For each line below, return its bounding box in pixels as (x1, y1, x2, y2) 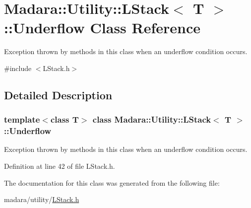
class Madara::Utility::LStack (92, 113, 211, 126)
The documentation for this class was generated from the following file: (4, 177, 220, 188)
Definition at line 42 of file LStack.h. (4, 161, 115, 171)
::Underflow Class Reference (4, 17, 201, 38)
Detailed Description (4, 87, 113, 102)
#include (4, 63, 32, 73)
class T (50, 113, 79, 126)
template (4, 113, 40, 126)
